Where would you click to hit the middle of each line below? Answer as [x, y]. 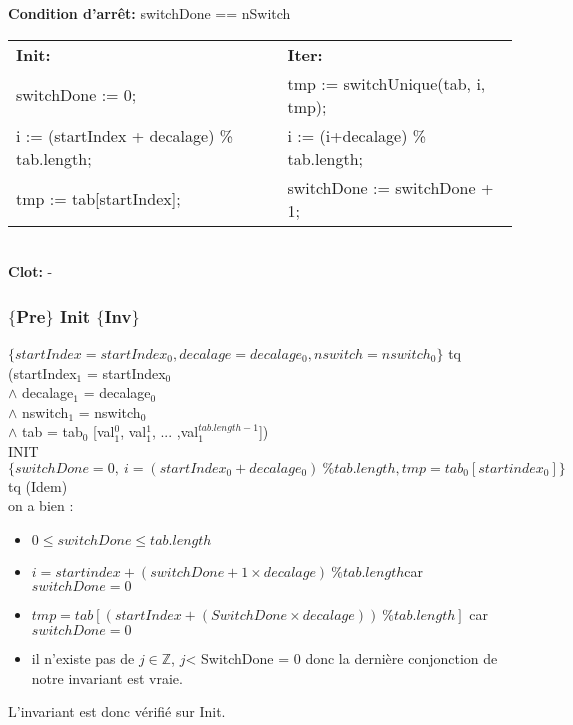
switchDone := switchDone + [390, 187]
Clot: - [30, 271]
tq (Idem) [38, 485]
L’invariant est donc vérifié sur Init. [117, 711]
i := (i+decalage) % [357, 135]
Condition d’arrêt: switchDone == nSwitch [149, 13]
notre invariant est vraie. [107, 677]
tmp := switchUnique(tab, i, [386, 83]
